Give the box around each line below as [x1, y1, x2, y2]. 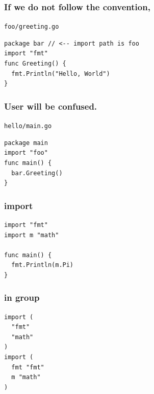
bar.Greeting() [11, 169, 63, 177]
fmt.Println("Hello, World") [11, 70, 110, 77]
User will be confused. [4, 99, 97, 112]
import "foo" [4, 149, 48, 157]
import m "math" [4, 231, 59, 239]
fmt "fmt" [11, 363, 44, 371]
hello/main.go [4, 122, 52, 130]
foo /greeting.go [4, 23, 59, 31]
